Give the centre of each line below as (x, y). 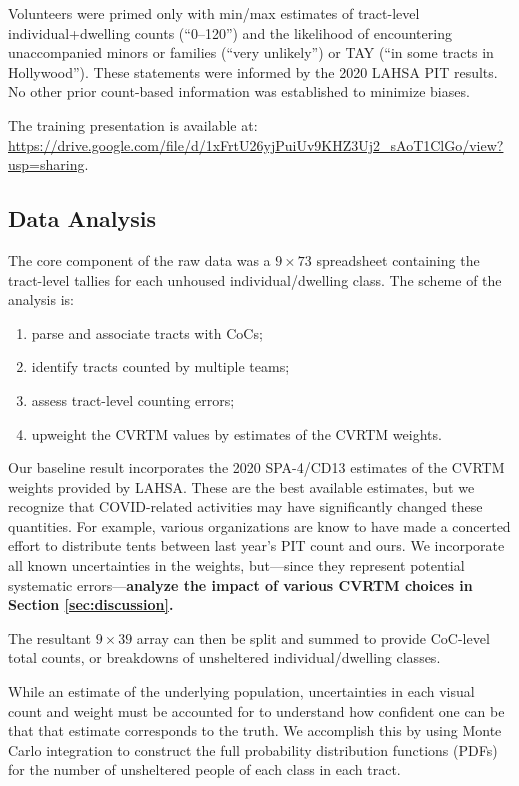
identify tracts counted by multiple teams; (160, 366)
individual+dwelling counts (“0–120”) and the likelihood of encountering (230, 32)
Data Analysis (82, 218)
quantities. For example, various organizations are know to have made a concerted (259, 525)
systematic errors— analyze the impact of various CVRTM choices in (240, 584)
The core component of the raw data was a (139, 259)
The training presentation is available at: (133, 124)
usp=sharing (46, 164)
